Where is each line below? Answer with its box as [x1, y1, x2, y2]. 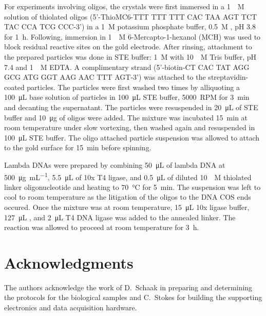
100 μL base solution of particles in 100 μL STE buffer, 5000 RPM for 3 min [4, 92, 250, 102]
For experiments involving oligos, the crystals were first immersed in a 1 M [4, 1, 244, 11]
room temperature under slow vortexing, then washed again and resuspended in [4, 122, 255, 133]
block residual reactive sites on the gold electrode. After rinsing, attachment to [4, 41, 252, 52]
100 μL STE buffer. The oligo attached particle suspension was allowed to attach [4, 132, 260, 143]
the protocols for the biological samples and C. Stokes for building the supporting [4, 292, 262, 303]
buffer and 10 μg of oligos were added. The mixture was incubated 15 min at [4, 112, 248, 122]
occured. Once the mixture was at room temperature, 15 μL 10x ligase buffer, [4, 201, 250, 212]
